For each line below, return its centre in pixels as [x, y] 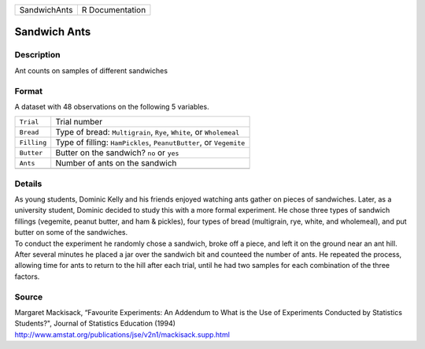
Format [29, 91]
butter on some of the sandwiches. [71, 232]
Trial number [79, 122]
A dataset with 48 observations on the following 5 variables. [112, 106]
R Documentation [114, 10]
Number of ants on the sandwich [116, 163]
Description [37, 55]
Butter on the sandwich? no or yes [117, 153]
